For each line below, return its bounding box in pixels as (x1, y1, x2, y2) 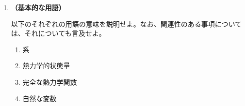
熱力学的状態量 (22, 61, 70, 71)
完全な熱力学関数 (22, 76, 77, 87)
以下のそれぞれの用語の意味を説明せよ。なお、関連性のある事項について (11, 18, 242, 29)
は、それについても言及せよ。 (11, 28, 106, 38)
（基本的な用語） (11, 2, 65, 12)
